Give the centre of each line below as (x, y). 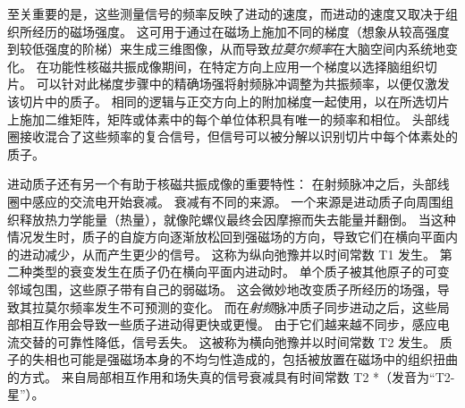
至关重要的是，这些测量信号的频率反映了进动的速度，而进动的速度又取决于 (226, 13)
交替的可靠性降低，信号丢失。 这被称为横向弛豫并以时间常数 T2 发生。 (228, 341)
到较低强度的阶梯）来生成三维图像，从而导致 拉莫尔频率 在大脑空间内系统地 (226, 49)
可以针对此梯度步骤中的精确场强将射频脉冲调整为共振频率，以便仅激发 (243, 84)
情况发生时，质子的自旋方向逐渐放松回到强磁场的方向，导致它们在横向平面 (226, 237)
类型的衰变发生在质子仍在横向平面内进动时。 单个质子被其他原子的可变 (241, 272)
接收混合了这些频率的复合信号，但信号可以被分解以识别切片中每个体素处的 (238, 136)
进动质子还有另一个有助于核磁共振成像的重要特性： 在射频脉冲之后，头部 (222, 184)
